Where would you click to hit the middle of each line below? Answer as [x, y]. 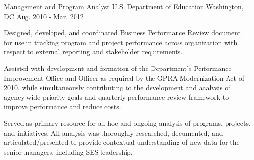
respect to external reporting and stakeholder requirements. [93, 52]
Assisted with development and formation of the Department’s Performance [118, 68]
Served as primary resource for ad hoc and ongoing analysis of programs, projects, [127, 123]
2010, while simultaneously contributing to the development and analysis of [117, 87]
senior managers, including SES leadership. [68, 151]
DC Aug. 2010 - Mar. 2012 [44, 16]
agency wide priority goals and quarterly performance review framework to [116, 97]
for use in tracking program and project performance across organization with [121, 42]
